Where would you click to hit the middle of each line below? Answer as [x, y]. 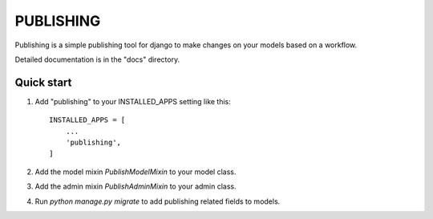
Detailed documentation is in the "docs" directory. [97, 59]
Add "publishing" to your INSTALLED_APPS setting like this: [133, 101]
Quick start [43, 82]
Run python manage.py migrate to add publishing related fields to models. [158, 201]
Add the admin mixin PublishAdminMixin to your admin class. [136, 187]
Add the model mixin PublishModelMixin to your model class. [136, 172]
